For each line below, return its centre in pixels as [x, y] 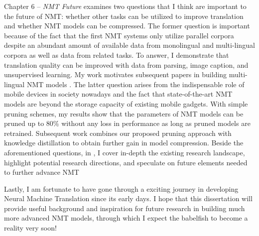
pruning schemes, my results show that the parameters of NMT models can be [124, 113]
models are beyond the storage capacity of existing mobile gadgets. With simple [126, 103]
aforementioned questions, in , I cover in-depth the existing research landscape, [125, 152]
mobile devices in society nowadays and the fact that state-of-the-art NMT [118, 94]
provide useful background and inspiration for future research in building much [125, 208]
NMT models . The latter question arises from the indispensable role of [135, 84]
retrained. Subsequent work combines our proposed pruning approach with [118, 133]
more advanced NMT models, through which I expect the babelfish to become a [126, 218]
